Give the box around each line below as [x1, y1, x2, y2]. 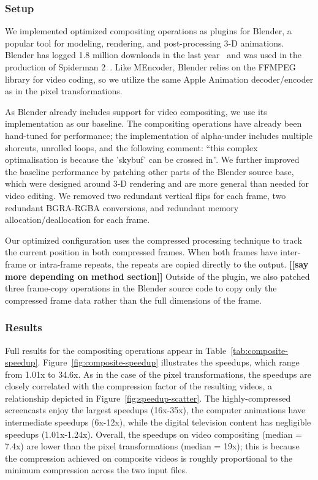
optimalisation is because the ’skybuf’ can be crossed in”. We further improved [5, 153, 300, 166]
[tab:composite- [230, 343, 289, 356]
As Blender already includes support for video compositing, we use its [5, 105, 267, 118]
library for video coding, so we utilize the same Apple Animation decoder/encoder [5, 72, 314, 85]
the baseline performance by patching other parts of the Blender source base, [5, 165, 294, 178]
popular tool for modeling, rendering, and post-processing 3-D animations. [5, 36, 284, 49]
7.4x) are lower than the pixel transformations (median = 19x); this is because [5, 440, 300, 452]
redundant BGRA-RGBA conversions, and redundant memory [5, 201, 239, 214]
